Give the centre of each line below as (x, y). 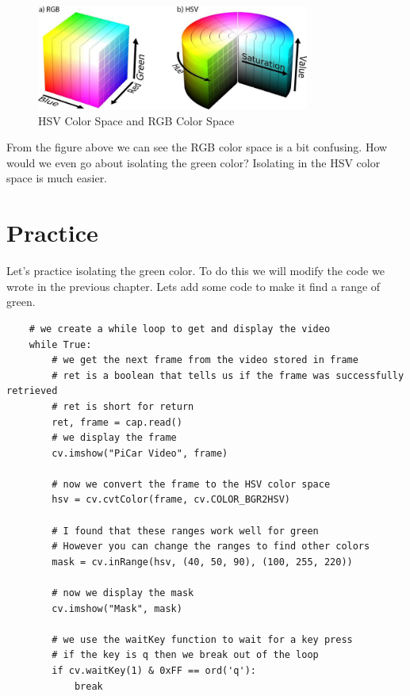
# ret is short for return (123, 406)
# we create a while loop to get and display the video (180, 329)
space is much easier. (57, 178)
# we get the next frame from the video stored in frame (205, 360)
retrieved (32, 391)
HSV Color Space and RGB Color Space (136, 120)
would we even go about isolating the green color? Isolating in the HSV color (194, 162)
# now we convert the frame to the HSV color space (191, 484)
